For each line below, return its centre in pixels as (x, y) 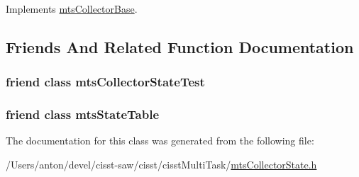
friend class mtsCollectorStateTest (105, 82)
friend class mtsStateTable (83, 114)
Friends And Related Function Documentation (180, 46)
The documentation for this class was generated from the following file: (160, 141)
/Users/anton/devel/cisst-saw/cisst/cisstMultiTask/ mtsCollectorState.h (161, 165)
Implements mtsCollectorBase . (72, 8)
